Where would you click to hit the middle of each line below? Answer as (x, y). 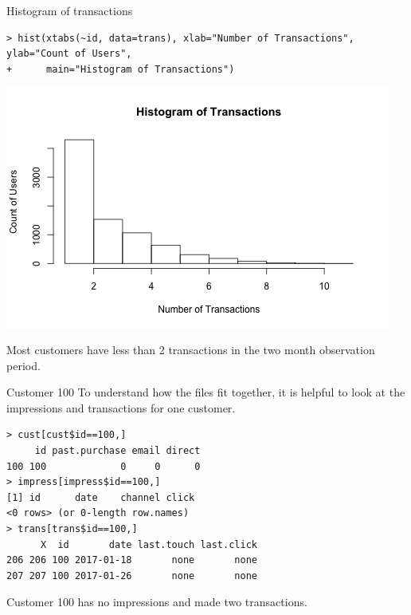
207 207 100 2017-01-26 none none (132, 576)
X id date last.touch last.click (149, 544)
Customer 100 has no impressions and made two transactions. (157, 602)
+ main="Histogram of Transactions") (121, 69)
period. (23, 365)
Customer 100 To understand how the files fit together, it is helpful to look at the (206, 392)
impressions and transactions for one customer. (121, 407)
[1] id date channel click (101, 497)
